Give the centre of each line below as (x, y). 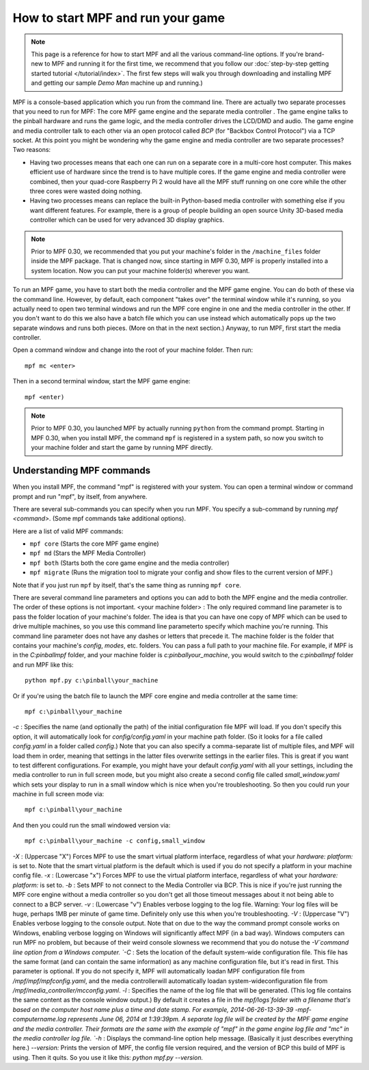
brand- (315, 54)
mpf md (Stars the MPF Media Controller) (88, 553)
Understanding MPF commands (82, 471)
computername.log (40, 1019)
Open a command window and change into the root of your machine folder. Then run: (133, 350)
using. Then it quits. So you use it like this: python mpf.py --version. (108, 1057)
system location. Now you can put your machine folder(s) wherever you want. (140, 270)
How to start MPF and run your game (119, 18)
